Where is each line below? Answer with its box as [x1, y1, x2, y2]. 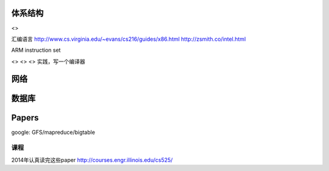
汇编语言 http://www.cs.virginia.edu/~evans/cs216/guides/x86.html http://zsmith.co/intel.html [11, 35, 246, 43]
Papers [11, 113, 39, 123]
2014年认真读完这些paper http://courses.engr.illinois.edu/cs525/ [11, 156, 173, 164]
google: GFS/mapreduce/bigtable [11, 128, 96, 136]
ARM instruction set [11, 46, 61, 54]
